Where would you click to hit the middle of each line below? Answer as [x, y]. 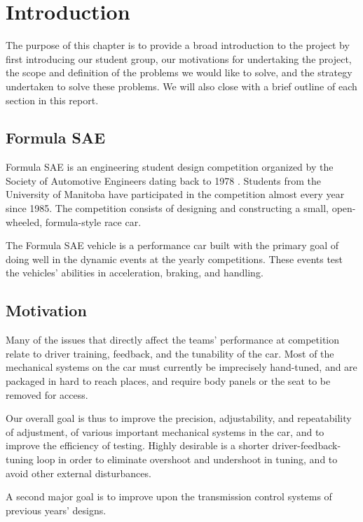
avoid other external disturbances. [78, 473]
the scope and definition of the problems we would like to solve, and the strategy [179, 72]
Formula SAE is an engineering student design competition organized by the [170, 167]
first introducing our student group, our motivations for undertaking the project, [179, 58]
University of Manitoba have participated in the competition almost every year [175, 194]
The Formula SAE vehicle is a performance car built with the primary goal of [172, 245]
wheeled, [24, 221]
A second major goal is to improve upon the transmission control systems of [169, 496]
